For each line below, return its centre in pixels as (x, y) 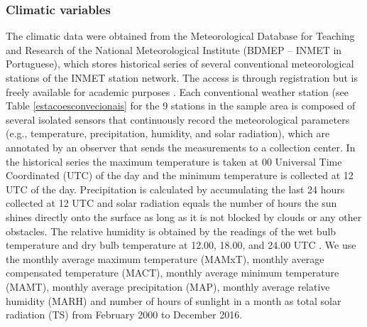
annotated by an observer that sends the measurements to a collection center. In (181, 147)
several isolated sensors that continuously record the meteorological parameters (178, 119)
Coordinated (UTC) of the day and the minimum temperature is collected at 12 (180, 175)
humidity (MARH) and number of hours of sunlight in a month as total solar (174, 300)
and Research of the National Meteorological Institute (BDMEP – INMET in (174, 49)
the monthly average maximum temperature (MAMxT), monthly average (165, 258)
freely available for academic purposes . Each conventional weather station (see (177, 91)
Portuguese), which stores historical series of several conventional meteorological (180, 64)
